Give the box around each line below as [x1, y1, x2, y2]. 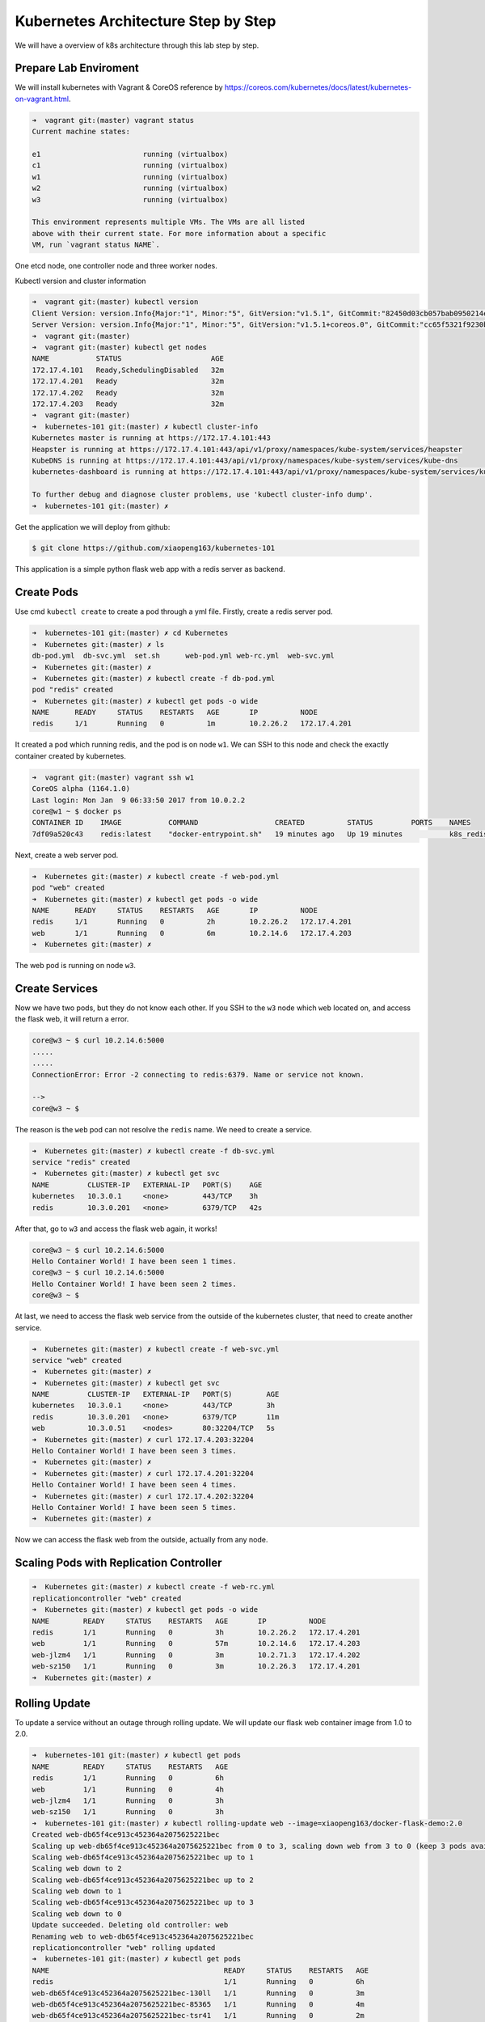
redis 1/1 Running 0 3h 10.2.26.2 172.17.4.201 [32, 1627, 361, 1637]
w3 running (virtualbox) [32, 195, 229, 204]
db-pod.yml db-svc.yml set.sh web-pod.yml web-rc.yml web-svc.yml [32, 651, 335, 661]
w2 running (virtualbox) [32, 184, 229, 193]
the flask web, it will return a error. [15, 1014, 129, 1024]
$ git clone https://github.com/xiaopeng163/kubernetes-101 [32, 544, 276, 553]
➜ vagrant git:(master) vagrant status [32, 116, 194, 125]
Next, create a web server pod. [15, 850, 119, 860]
